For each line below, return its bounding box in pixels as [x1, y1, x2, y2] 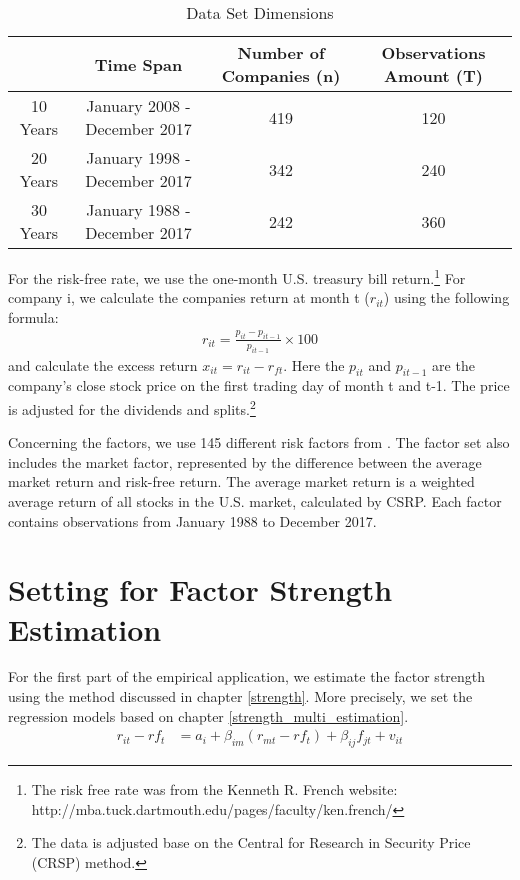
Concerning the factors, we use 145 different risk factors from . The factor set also [8, 432, 510, 453]
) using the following [383, 287, 510, 308]
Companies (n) [221, 64, 341, 87]
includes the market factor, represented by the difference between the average [8, 451, 482, 472]
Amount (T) [384, 64, 483, 87]
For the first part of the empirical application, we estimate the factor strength [8, 666, 486, 687]
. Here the [283, 354, 345, 375]
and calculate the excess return [8, 354, 198, 375]
